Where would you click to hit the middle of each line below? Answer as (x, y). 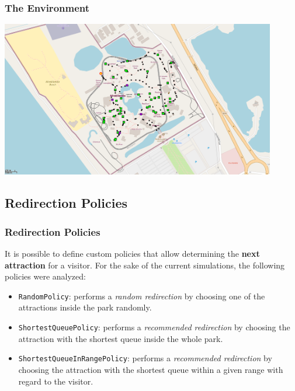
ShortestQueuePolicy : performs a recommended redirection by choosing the (154, 327)
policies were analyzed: (45, 276)
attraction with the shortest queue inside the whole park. (121, 338)
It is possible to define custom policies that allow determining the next (132, 254)
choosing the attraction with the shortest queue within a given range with (151, 369)
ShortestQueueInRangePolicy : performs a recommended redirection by (145, 358)
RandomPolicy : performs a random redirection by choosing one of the (142, 296)
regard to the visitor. (56, 381)
